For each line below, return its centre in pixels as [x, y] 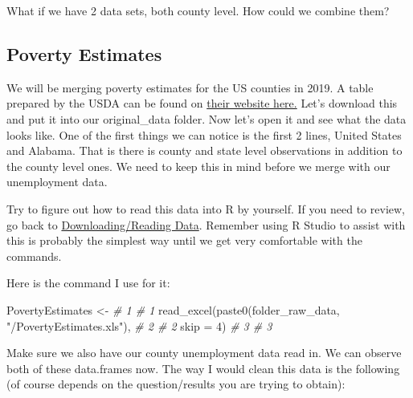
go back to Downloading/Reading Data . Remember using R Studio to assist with [206, 224]
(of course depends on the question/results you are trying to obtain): [176, 384]
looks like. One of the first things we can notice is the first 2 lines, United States [204, 134]
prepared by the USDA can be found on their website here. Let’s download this [202, 103]
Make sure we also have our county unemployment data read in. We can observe [204, 353]
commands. [34, 256]
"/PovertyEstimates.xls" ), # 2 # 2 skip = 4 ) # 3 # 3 [139, 325]
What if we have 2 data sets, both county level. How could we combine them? [198, 10]
